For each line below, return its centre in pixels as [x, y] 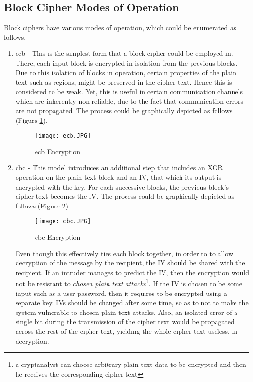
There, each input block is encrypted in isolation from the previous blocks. [126, 62]
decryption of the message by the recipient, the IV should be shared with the [130, 263]
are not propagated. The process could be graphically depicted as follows [124, 110]
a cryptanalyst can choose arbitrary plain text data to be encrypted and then [131, 364]
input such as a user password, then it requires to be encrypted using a [121, 293]
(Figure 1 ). [31, 120]
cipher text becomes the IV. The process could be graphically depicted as [125, 196]
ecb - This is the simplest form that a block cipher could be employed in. [124, 53]
